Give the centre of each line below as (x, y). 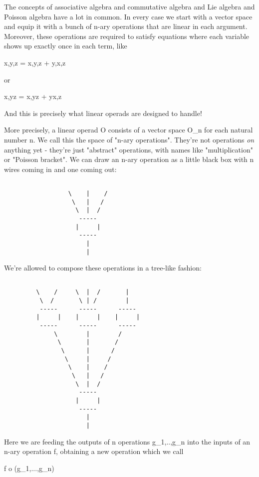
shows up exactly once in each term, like (66, 46)
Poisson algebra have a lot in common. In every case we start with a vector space (128, 16)
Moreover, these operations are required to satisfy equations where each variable (127, 36)
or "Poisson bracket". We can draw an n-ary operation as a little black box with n (129, 159)
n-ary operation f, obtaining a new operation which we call (94, 451)
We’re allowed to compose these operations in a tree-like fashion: (103, 268)
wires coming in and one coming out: (60, 169)
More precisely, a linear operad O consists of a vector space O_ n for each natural (129, 130)
